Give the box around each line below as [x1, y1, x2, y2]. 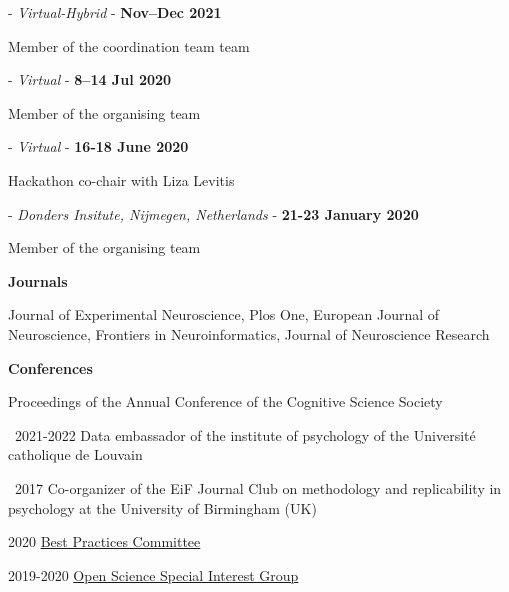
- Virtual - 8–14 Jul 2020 [8, 69, 172, 90]
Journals [8, 270, 68, 291]
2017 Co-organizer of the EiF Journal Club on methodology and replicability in [14, 477, 502, 498]
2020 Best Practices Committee [8, 531, 201, 552]
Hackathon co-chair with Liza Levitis [8, 169, 235, 190]
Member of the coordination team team [8, 35, 250, 56]
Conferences [8, 357, 93, 378]
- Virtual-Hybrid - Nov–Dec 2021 [8, 2, 222, 22]
